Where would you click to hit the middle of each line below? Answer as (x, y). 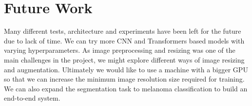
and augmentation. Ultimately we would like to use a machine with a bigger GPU (126, 69)
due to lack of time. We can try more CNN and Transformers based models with (124, 40)
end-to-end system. (32, 98)
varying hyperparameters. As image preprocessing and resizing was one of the (120, 50)
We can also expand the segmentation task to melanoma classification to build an (126, 88)
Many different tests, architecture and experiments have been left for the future (123, 31)
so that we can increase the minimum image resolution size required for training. (124, 79)
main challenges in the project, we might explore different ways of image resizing (124, 59)
